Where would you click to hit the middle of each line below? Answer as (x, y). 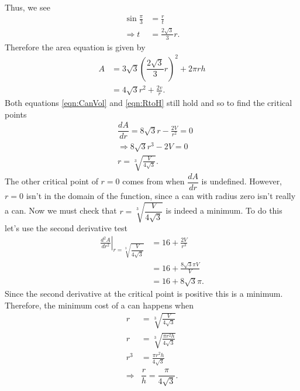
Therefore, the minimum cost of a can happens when (99, 305)
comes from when (154, 181)
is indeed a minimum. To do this (224, 210)
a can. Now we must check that (61, 210)
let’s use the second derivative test (66, 227)
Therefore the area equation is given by (75, 47)
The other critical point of (51, 181)
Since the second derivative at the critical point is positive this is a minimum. (144, 294)
